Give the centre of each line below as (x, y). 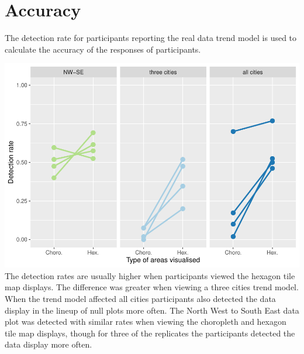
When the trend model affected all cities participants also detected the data (140, 299)
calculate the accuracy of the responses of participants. (103, 49)
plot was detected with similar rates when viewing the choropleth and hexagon (146, 322)
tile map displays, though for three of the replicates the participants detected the (150, 333)
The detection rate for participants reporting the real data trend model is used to (151, 38)
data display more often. (49, 344)
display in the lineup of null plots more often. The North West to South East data (152, 310)
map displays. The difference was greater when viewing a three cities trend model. (152, 287)
